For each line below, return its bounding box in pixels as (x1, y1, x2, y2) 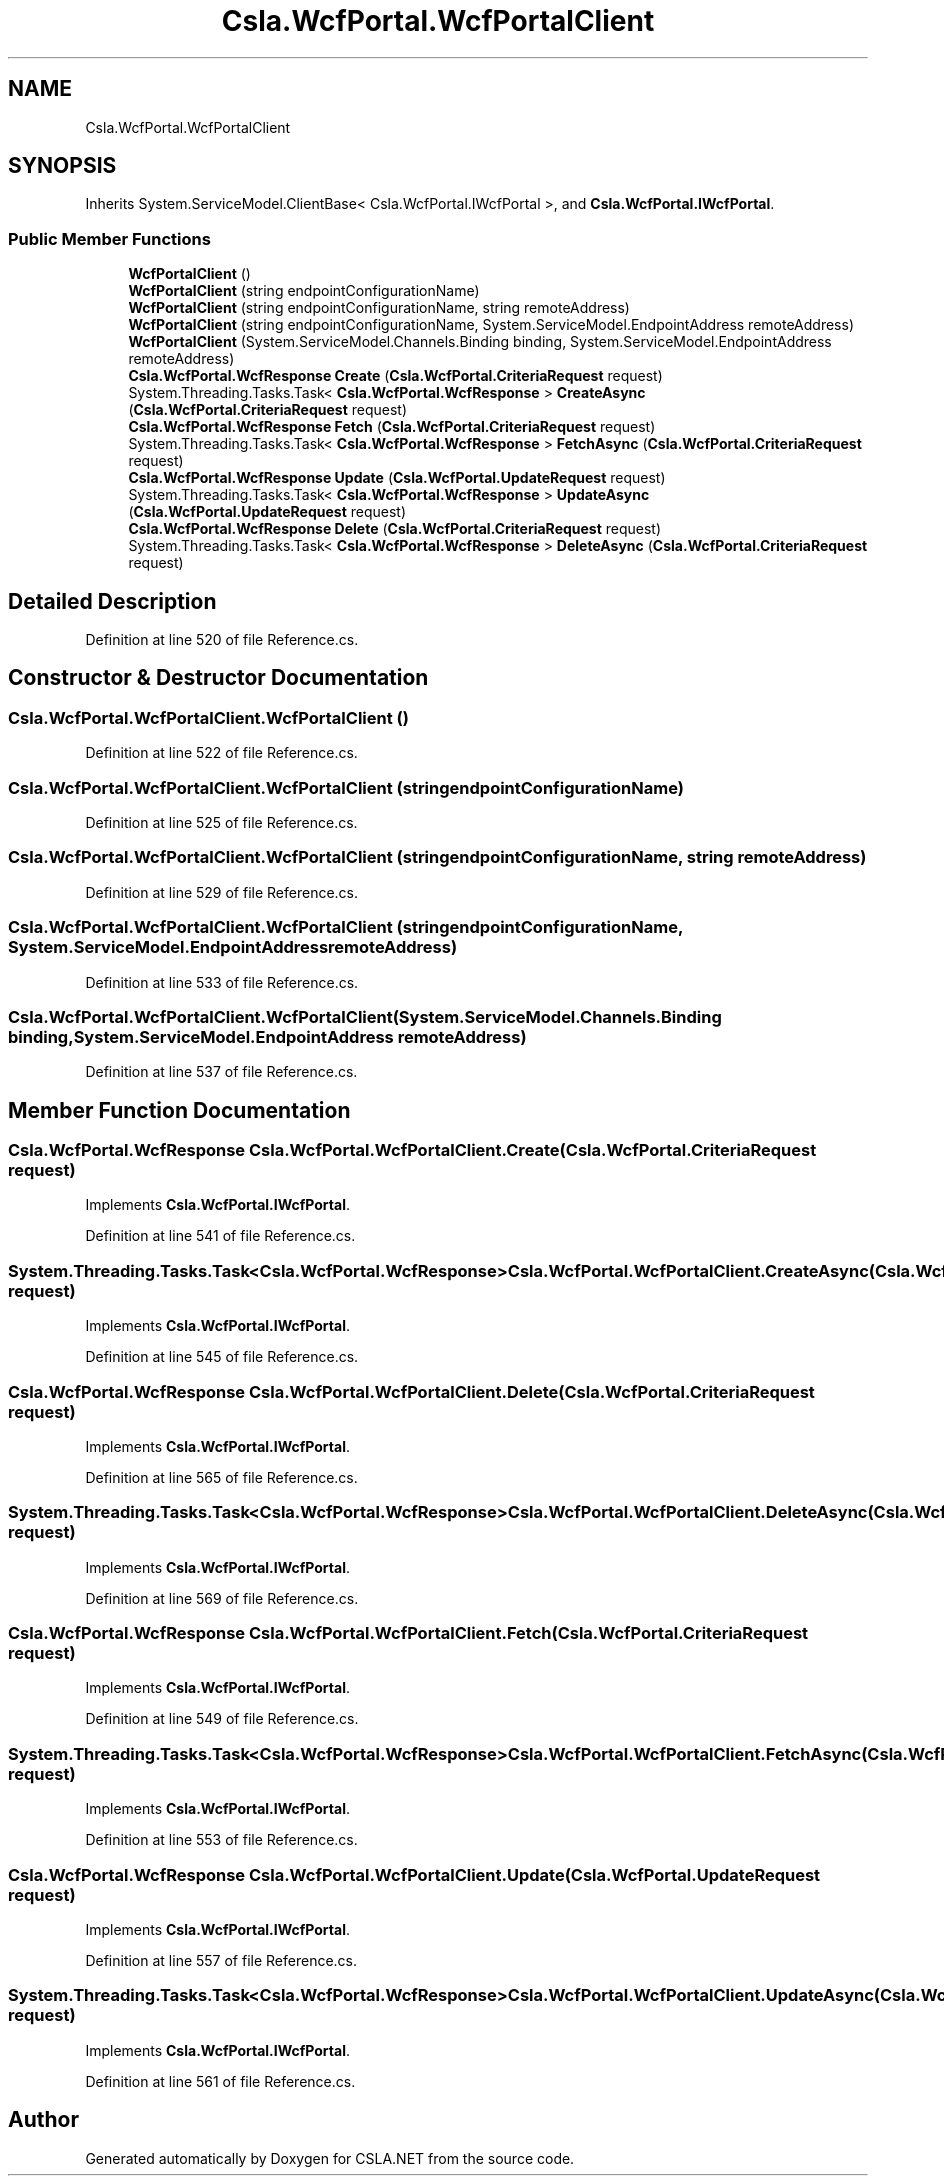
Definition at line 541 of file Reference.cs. (85, 1227, 356, 1245)
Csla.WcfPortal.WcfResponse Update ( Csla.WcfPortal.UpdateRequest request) (128, 469, 666, 487)
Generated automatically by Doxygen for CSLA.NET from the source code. (85, 2149, 575, 2167)
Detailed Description (8, 588, 217, 614)
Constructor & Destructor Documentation (8, 665, 429, 691)
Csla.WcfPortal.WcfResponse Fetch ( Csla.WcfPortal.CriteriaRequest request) (128, 418, 656, 436)
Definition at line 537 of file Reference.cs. (85, 1063, 358, 1081)
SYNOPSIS (8, 153, 117, 179)
